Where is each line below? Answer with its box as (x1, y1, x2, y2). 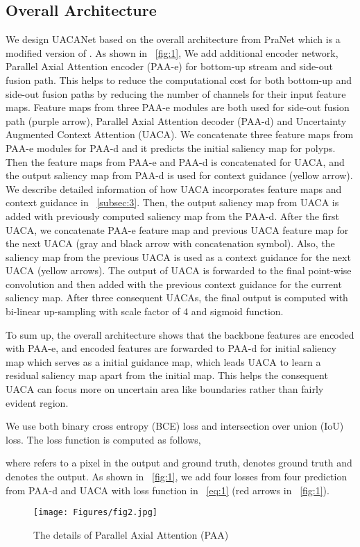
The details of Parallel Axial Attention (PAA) (33, 527, 229, 541)
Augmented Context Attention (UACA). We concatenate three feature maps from (6, 127, 354, 142)
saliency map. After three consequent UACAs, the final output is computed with (6, 290, 348, 305)
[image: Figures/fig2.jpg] (33, 507, 157, 518)
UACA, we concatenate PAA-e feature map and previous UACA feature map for (6, 222, 349, 237)
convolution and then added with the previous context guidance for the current (6, 276, 342, 291)
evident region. (6, 395, 69, 410)
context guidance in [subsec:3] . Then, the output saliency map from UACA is (6, 195, 339, 210)
